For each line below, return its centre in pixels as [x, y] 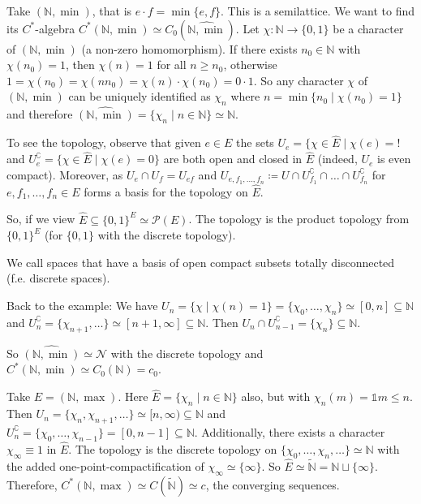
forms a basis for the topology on [166, 191]
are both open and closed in [233, 159]
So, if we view [41, 219]
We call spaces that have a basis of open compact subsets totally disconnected [201, 262]
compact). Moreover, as [65, 174]
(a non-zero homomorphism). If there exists [189, 48]
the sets [255, 142]
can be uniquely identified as [140, 96]
